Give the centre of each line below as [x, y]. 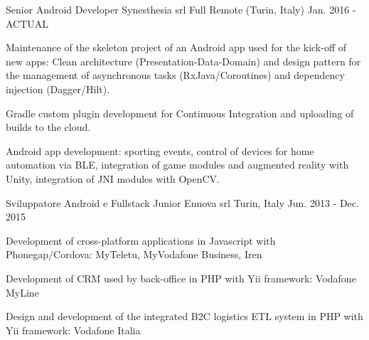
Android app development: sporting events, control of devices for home [160, 150]
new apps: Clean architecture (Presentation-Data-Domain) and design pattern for [183, 61]
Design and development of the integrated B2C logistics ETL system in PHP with [184, 316]
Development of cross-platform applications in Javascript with [141, 240]
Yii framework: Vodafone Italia [73, 330]
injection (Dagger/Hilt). [58, 89]
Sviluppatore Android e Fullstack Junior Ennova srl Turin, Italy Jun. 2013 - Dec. [182, 202]
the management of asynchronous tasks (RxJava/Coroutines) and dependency [175, 75]
